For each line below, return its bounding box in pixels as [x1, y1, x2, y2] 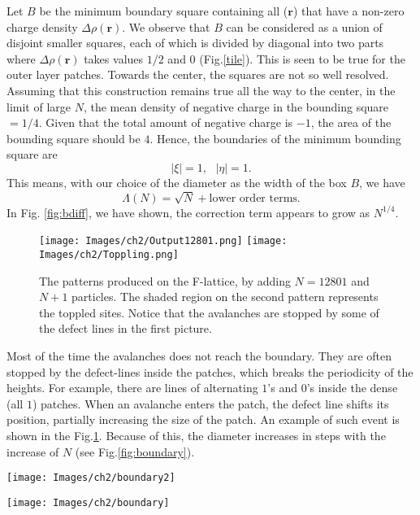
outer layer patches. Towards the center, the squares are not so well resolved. [6, 66, 389, 83]
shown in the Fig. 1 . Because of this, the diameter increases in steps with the [6, 426, 386, 443]
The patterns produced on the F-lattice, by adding [39, 272, 291, 289]
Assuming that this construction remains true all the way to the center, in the [6, 81, 396, 98]
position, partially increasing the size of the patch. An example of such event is [6, 411, 400, 428]
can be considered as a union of [226, 18, 383, 35]
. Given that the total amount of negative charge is [38, 114, 293, 131]
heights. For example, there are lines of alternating [6, 379, 258, 396]
